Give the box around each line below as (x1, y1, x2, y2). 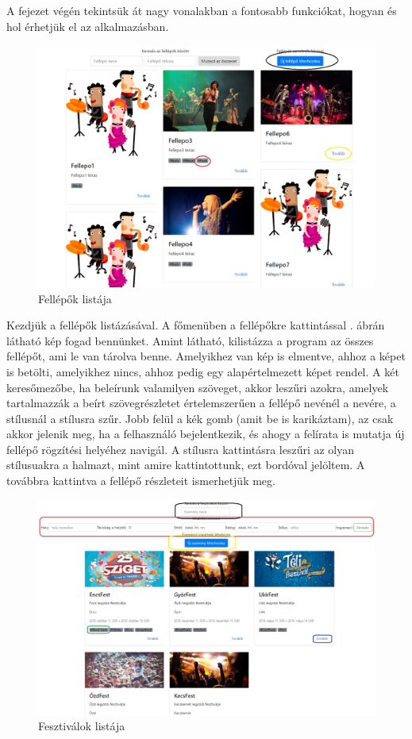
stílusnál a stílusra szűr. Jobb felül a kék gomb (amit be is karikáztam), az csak (6, 410, 394, 426)
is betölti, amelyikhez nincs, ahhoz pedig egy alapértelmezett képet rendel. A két (6, 363, 399, 379)
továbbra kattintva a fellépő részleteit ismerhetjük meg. (6, 472, 275, 489)
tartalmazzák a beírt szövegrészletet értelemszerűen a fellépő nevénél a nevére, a (6, 395, 396, 411)
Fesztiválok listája (38, 718, 125, 734)
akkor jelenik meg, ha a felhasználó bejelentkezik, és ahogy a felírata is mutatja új (6, 425, 405, 442)
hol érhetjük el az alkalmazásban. (6, 17, 169, 34)
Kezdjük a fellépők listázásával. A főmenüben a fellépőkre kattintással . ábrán (6, 317, 385, 333)
